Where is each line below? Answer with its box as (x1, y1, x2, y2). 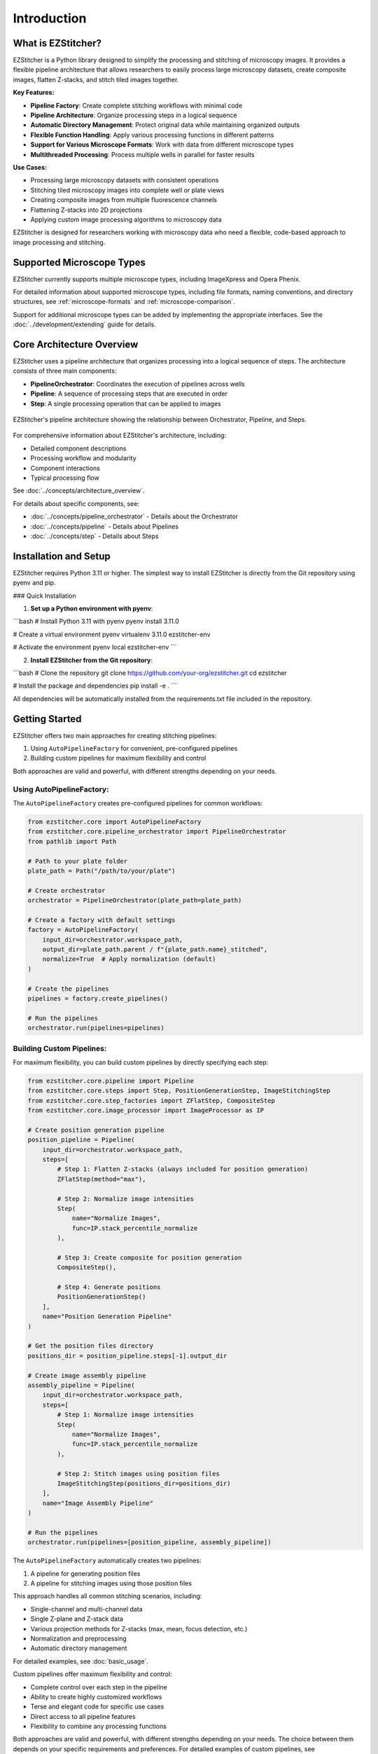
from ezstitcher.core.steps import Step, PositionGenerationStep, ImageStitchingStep (27, 1087, 330, 1094)
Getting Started (13, 713, 82, 725)
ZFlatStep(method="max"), (57, 1175, 146, 1183)
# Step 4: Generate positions (57, 1283, 161, 1291)
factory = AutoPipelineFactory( (27, 926, 139, 934)
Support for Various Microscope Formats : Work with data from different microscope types (30, 140, 294, 149)
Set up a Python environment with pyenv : (30, 604, 153, 613)
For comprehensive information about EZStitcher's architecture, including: (13, 431, 227, 440)
